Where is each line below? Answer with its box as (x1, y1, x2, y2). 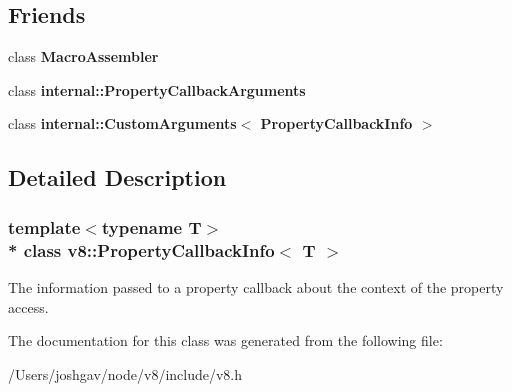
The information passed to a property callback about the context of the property (8, 276, 504, 297)
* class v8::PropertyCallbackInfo (8, 237, 275, 262)
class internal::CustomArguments (8, 113, 237, 134)
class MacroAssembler (8, 46, 159, 67)
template (8, 214, 81, 239)
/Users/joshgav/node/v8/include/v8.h (8, 363, 243, 384)
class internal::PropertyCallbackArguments (8, 79, 306, 100)
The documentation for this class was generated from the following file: (8, 330, 443, 351)
